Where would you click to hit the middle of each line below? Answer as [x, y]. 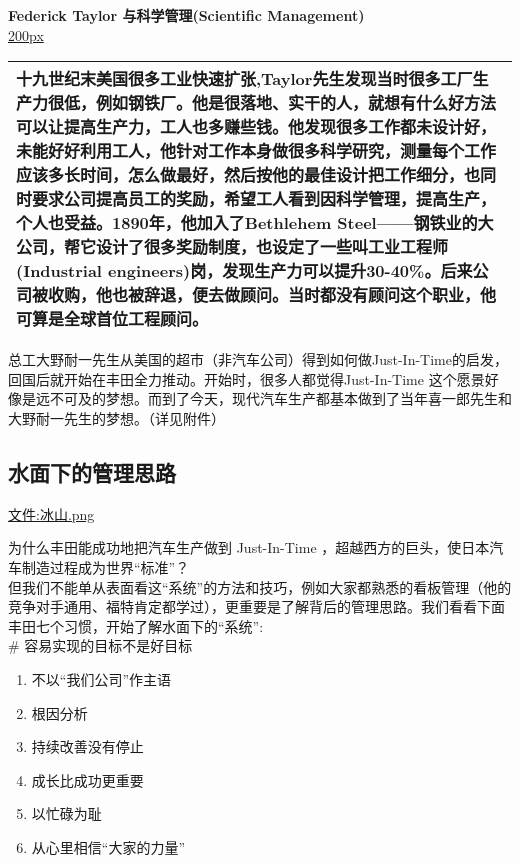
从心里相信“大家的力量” [108, 846]
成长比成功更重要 [87, 779]
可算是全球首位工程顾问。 [112, 319]
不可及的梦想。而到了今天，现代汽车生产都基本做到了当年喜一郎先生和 [280, 398]
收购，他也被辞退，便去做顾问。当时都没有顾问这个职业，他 [272, 295]
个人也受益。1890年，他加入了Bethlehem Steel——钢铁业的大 [255, 223]
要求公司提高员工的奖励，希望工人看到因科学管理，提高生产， [264, 199]
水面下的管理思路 [92, 471]
